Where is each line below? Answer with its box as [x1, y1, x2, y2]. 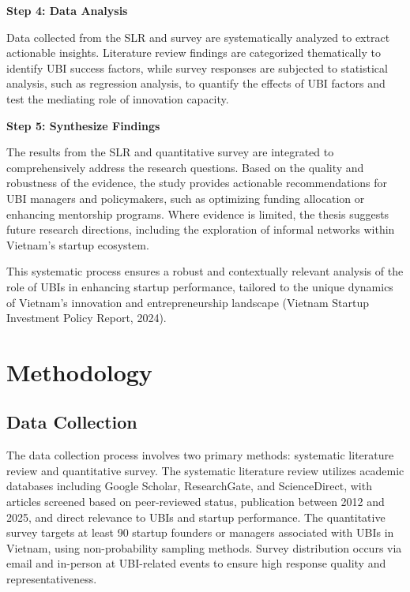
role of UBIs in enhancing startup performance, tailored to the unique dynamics [6, 278, 393, 294]
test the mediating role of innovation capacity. [6, 90, 229, 107]
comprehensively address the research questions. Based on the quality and [6, 159, 364, 175]
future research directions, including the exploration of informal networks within [6, 221, 395, 238]
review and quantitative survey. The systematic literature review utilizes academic [6, 462, 404, 478]
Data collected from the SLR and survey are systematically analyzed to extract [6, 28, 390, 45]
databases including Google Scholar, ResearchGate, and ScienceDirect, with [6, 478, 372, 494]
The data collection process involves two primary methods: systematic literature [6, 447, 394, 463]
